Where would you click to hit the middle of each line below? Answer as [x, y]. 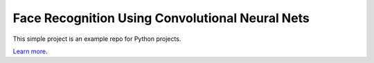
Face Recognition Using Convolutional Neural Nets [161, 18]
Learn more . [30, 51]
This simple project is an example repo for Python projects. [97, 39]
